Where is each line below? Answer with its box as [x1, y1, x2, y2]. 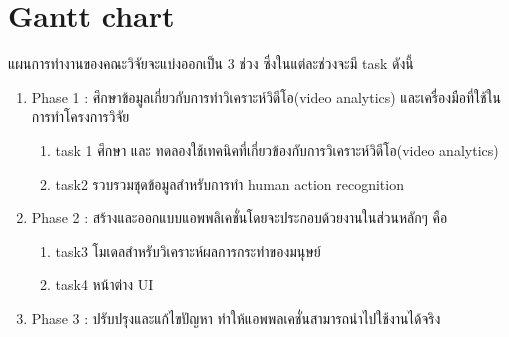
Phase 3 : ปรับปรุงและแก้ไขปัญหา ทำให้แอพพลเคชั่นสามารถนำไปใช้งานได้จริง [31, 307, 441, 328]
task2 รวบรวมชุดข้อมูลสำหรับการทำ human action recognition [55, 173, 404, 194]
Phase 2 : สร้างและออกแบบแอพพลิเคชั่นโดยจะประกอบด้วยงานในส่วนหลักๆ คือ [31, 207, 448, 228]
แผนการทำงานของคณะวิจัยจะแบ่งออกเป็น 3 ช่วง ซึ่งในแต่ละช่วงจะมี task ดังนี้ [8, 53, 414, 74]
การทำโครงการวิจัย [31, 106, 130, 127]
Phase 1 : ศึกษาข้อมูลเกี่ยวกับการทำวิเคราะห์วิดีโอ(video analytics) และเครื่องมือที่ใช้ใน [31, 86, 501, 107]
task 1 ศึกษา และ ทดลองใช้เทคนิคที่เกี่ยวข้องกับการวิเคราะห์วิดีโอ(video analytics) [55, 139, 499, 160]
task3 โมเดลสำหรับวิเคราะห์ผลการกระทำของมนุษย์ [55, 240, 321, 261]
